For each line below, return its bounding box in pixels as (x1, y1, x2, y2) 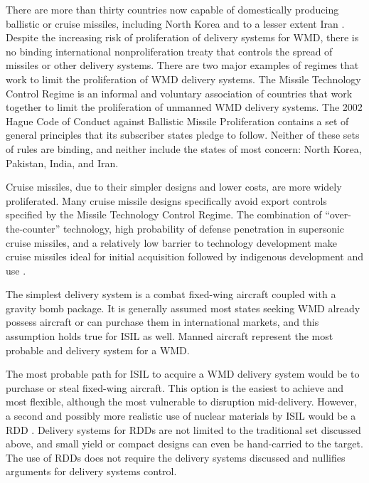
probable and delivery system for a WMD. (6, 342, 190, 357)
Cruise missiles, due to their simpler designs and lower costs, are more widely (6, 179, 342, 194)
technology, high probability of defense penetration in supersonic (63, 221, 345, 235)
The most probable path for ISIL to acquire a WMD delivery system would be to (6, 366, 360, 381)
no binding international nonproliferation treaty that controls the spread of (6, 43, 333, 58)
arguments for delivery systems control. (6, 464, 177, 479)
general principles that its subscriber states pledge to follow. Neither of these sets (6, 127, 360, 142)
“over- (325, 207, 351, 222)
